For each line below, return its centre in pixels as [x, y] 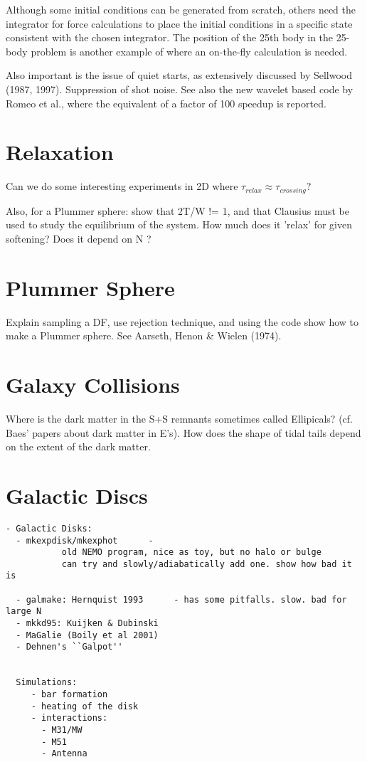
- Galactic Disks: [49, 528]
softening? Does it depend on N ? [79, 238]
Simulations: [47, 683]
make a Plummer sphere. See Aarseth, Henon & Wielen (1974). [144, 335]
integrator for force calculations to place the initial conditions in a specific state [179, 23]
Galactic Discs [77, 495]
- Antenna [64, 754]
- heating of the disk [85, 706]
